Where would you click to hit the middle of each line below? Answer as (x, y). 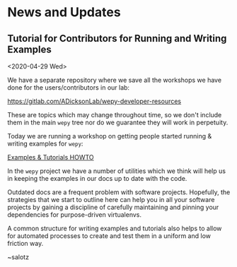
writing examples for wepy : (45, 143)
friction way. (25, 243)
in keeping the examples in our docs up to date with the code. (97, 178)
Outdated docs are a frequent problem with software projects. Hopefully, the (119, 192)
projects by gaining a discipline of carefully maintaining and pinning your (113, 207)
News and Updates (64, 12)
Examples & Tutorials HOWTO (51, 157)
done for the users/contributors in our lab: (68, 88)
